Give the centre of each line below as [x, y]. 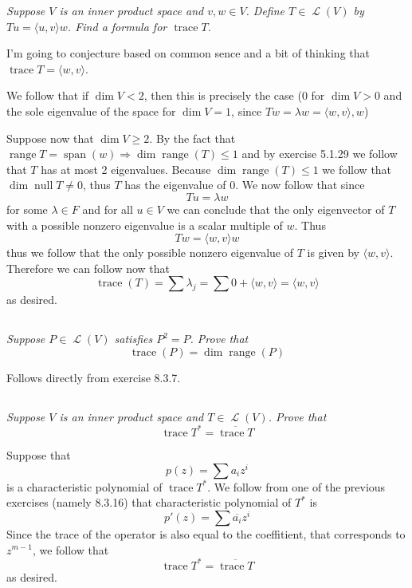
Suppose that [39, 454]
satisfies [133, 339]
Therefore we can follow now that [88, 268]
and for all [108, 209]
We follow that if [48, 95]
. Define [265, 10]
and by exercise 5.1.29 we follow [320, 154]
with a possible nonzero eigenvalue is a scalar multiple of [145, 225]
